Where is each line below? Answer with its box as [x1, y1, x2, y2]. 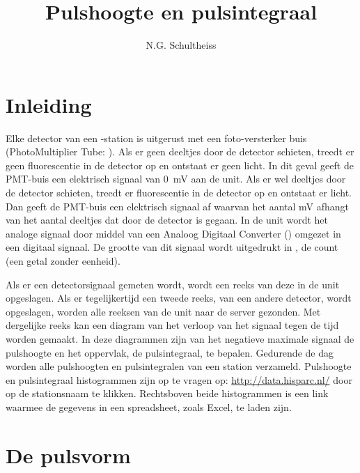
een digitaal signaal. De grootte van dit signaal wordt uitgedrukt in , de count [6, 240, 338, 254]
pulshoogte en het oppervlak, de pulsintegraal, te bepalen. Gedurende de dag [6, 345, 334, 359]
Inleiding [6, 90, 92, 118]
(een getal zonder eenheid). [6, 254, 120, 267]
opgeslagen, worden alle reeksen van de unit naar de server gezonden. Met [6, 304, 321, 318]
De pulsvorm [6, 440, 131, 469]
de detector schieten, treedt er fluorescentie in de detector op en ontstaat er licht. [6, 185, 352, 200]
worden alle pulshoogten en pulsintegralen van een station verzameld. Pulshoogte [6, 359, 352, 373]
